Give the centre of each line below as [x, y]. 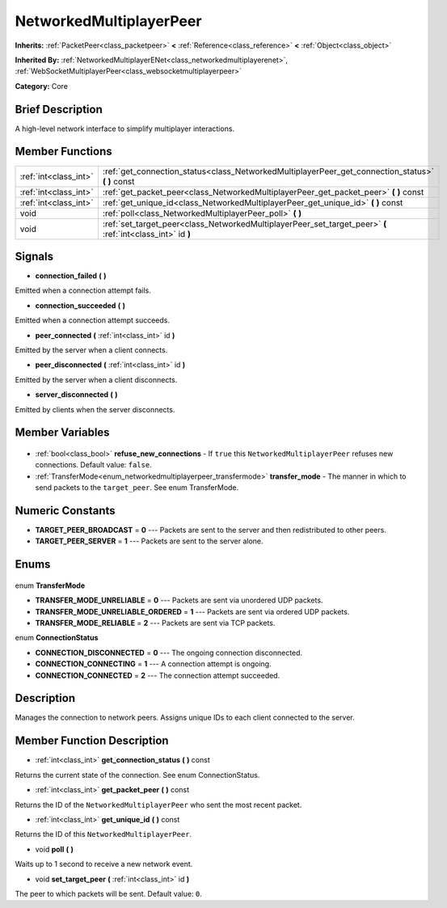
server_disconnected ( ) [76, 395]
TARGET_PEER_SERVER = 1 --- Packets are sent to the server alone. [149, 541]
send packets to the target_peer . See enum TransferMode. [137, 488]
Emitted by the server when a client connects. [91, 350]
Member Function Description [92, 741]
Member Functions [63, 152]
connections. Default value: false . [94, 465]
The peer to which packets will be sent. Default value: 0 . [108, 893]
